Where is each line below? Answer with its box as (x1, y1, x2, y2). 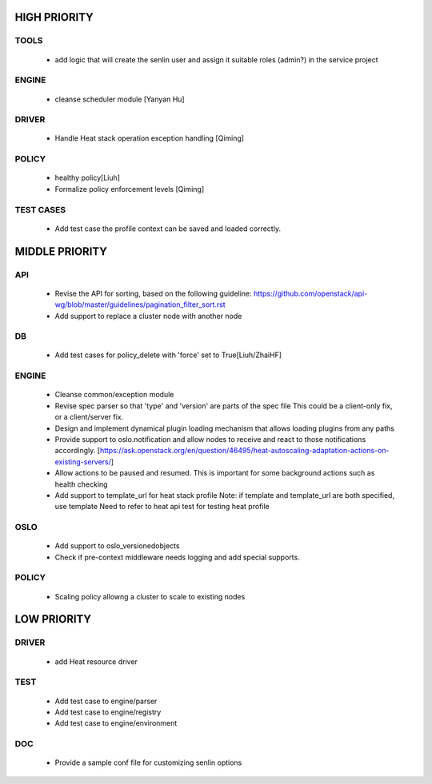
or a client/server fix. (54, 412, 124, 422)
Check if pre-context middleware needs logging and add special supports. (54, 552, 300, 562)
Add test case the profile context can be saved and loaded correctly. (54, 224, 282, 233)
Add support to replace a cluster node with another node (54, 311, 242, 320)
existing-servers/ (54, 456, 112, 467)
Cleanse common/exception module (54, 390, 174, 400)
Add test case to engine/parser (54, 696, 158, 706)
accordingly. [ (54, 446, 100, 456)
